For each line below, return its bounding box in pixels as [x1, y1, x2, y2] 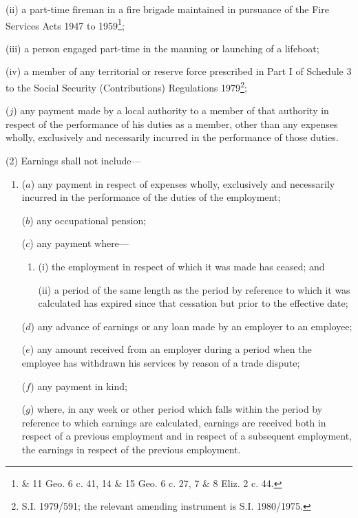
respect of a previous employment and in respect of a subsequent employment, [21, 429, 352, 443]
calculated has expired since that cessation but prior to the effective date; [38, 296, 348, 310]
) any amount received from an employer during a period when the [30, 342, 312, 356]
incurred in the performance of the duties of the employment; [21, 190, 281, 204]
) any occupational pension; [30, 213, 147, 227]
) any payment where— [30, 236, 129, 250]
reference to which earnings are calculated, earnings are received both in [21, 415, 326, 429]
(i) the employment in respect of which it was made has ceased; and [38, 259, 325, 274]
